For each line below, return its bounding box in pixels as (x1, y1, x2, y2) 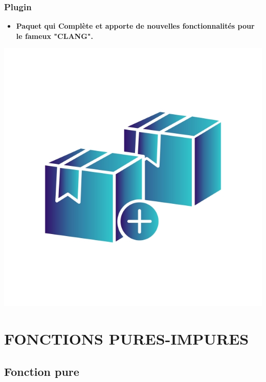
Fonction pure (4, 363, 79, 379)
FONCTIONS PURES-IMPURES (4, 328, 249, 349)
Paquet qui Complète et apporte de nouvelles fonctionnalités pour (16, 20, 255, 31)
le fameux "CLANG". (16, 30, 94, 41)
